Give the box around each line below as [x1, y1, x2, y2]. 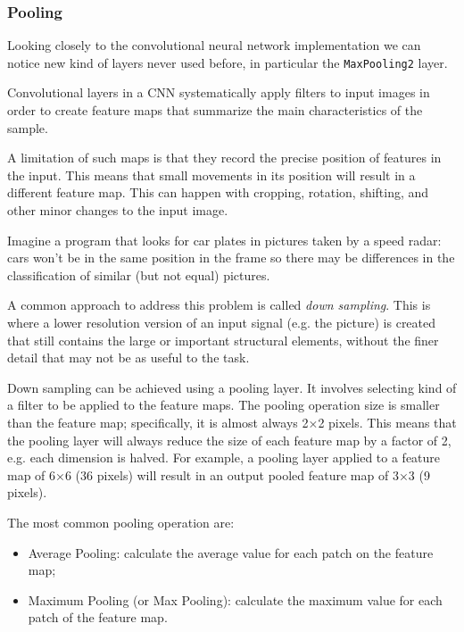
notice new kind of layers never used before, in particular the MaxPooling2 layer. [7, 53, 448, 71]
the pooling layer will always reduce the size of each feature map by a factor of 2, [7, 430, 452, 449]
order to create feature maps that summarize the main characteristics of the [7, 101, 423, 120]
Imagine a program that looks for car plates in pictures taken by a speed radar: [7, 230, 442, 249]
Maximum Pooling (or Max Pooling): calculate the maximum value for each [28, 590, 443, 609]
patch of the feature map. [28, 608, 168, 627]
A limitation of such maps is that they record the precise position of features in [7, 148, 442, 167]
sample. [7, 118, 48, 137]
